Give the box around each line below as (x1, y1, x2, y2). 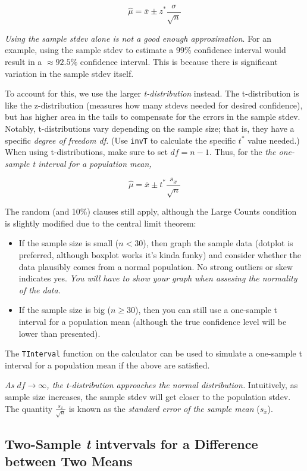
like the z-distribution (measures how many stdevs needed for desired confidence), (5, 98, 303, 111)
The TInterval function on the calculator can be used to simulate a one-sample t (5, 347, 302, 360)
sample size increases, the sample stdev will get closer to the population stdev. (5, 391, 291, 403)
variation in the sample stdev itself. (5, 67, 134, 79)
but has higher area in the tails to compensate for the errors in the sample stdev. (5, 110, 300, 123)
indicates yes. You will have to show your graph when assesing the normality (18, 272, 297, 284)
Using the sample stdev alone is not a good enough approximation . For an (5, 32, 272, 44)
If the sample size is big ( (18, 303, 111, 316)
